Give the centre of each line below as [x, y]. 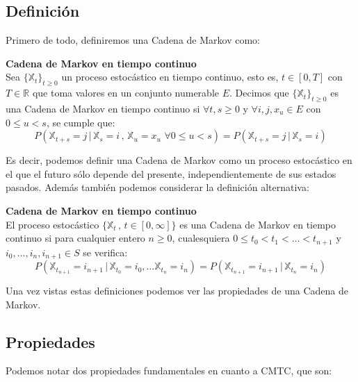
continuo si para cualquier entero [75, 238]
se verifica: [105, 252]
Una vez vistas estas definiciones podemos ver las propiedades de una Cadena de [177, 291]
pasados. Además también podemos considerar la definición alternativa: [157, 187]
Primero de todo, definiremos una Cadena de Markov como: [133, 40]
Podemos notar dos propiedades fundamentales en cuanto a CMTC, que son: [169, 371]
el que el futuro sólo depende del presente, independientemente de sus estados [171, 173]
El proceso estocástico [52, 224]
